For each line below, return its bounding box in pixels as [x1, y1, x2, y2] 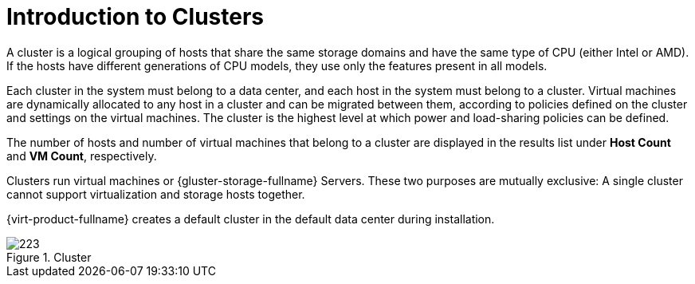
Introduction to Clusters [6, 3, 265, 30]
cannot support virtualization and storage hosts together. [6, 187, 305, 201]
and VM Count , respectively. [6, 148, 157, 163]
